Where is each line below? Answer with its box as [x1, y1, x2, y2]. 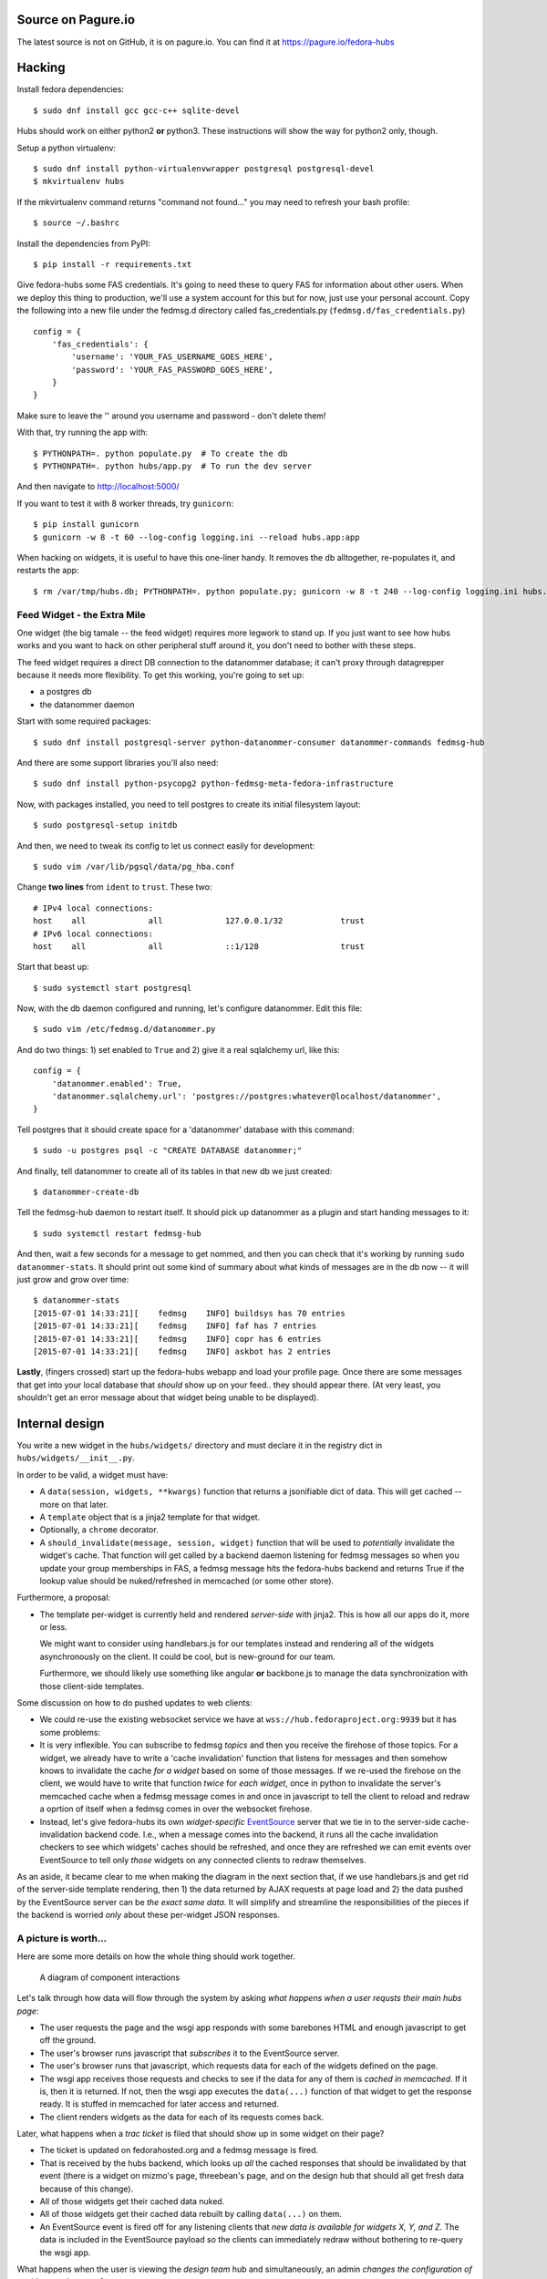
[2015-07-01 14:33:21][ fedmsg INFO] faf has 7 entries [33, 1321, 317, 1331]
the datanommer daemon [39, 698, 135, 710]
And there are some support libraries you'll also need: [16, 758, 219, 768]
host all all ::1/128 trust [33, 941, 365, 952]
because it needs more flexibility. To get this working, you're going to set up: [16, 670, 304, 681]
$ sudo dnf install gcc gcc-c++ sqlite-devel [33, 105, 241, 116]
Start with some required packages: [16, 716, 151, 727]
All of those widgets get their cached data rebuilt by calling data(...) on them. [39, 2209, 342, 2220]
